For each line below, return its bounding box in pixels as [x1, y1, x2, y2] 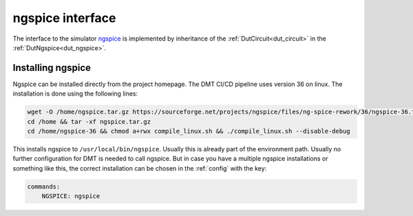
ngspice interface [12, 10, 116, 25]
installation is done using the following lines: [12, 89, 138, 98]
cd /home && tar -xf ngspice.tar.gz [27, 118, 151, 125]
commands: [27, 182, 61, 191]
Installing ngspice [12, 62, 92, 74]
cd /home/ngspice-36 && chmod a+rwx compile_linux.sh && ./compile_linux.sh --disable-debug [27, 127, 350, 135]
